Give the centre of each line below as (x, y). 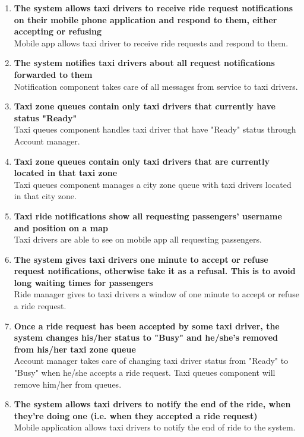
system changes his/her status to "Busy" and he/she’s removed (146, 337)
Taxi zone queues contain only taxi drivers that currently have (145, 106)
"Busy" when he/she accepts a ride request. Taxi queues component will (145, 372)
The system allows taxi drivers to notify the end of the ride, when (152, 404)
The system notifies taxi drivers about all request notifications (144, 63)
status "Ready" (45, 117)
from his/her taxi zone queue (75, 349)
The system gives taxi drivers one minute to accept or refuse (141, 259)
